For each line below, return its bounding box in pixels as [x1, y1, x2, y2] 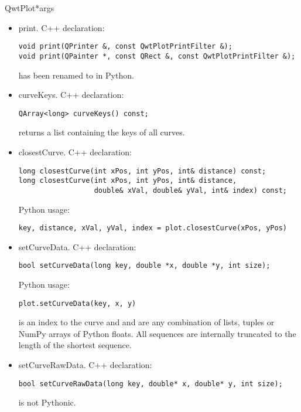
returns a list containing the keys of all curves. [18, 126, 185, 138]
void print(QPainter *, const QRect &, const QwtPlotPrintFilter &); [18, 52, 296, 60]
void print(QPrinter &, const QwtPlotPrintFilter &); [18, 42, 232, 51]
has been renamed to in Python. [18, 69, 134, 81]
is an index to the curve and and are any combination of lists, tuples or [18, 316, 275, 328]
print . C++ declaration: [18, 21, 105, 33]
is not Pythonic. [18, 396, 76, 408]
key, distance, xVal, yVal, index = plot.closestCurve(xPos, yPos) [18, 224, 287, 233]
